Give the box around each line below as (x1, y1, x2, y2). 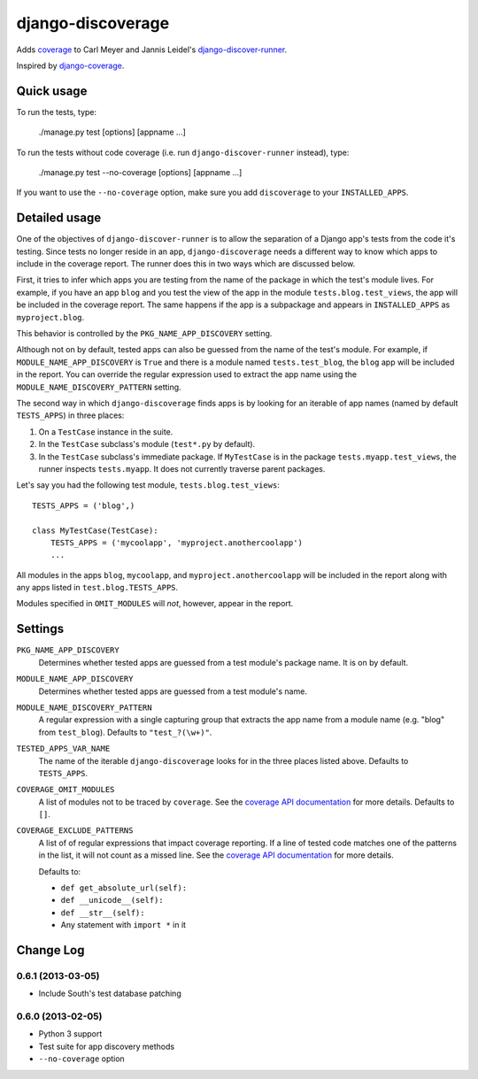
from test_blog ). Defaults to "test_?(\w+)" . (38, 727, 212, 737)
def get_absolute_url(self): (60, 883, 188, 893)
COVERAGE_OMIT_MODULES (16, 784, 115, 795)
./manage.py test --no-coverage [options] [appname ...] (38, 167, 243, 178)
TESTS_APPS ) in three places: (16, 410, 125, 420)
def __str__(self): (60, 907, 145, 918)
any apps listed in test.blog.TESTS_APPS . (16, 582, 179, 593)
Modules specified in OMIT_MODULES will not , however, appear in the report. (16, 598, 294, 609)
